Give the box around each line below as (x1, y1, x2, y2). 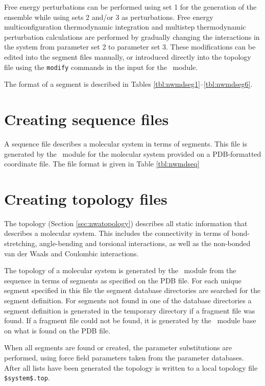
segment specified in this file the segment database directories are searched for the (4, 285, 260, 296)
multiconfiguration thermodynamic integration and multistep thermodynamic (4, 21, 246, 32)
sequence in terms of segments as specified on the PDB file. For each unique (4, 275, 242, 285)
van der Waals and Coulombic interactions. (4, 248, 139, 258)
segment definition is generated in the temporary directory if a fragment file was (4, 305, 255, 316)
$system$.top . (4, 372, 50, 383)
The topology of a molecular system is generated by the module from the (4, 265, 236, 276)
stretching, (4, 238, 37, 249)
